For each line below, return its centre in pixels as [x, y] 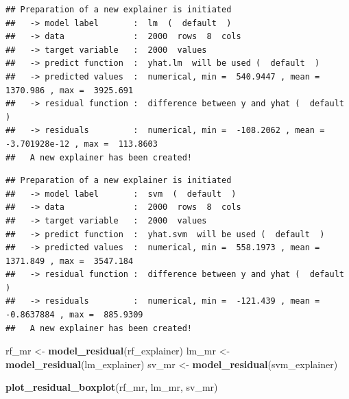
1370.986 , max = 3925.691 [70, 90]
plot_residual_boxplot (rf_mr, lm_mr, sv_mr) [112, 387]
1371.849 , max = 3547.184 [70, 261]
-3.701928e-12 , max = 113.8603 [82, 144]
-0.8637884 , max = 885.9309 [74, 315]
